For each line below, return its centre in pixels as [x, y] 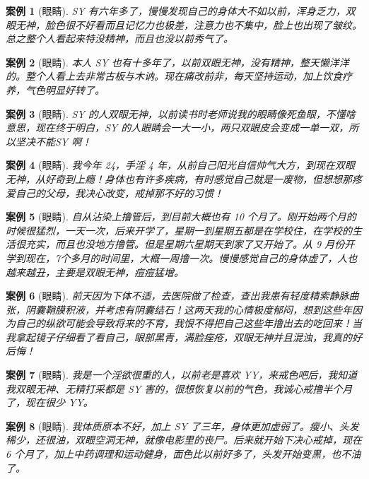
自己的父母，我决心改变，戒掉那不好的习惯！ [119, 193]
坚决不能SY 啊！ [53, 141]
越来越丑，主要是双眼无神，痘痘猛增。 [95, 272]
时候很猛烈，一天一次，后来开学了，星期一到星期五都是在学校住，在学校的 [179, 230]
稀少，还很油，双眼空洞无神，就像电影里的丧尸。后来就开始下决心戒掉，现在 [184, 440]
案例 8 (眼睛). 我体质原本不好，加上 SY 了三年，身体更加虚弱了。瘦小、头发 [182, 426]
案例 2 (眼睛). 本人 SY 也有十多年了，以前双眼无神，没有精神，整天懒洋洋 [177, 62]
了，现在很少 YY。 [49, 402]
